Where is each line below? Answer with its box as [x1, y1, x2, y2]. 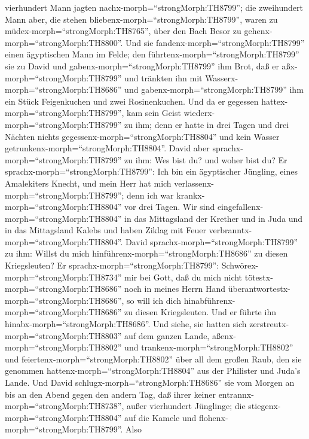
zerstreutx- [249, 318, 289, 330]
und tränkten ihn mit [124, 71, 203, 84]
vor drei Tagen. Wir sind [124, 200, 215, 213]
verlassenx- [174, 176, 214, 189]
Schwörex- [221, 259, 259, 272]
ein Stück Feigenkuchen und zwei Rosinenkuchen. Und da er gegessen [5, 94, 259, 107]
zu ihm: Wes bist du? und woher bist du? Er [124, 153, 287, 166]
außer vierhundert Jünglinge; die [127, 400, 246, 412]
